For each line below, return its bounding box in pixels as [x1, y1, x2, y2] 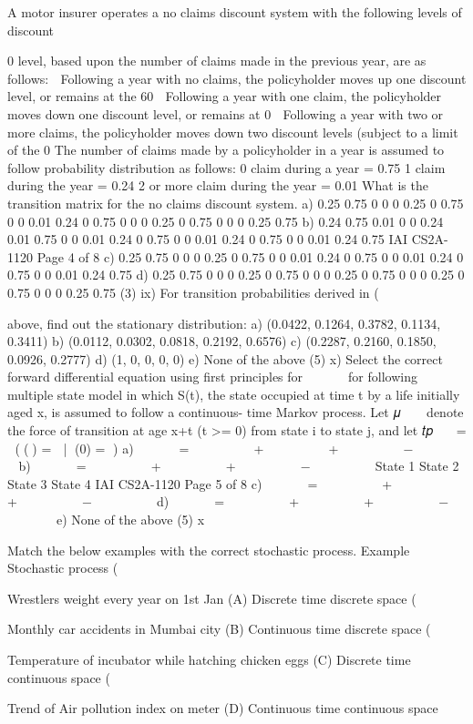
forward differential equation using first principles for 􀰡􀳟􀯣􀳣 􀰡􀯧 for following [7, 367, 417, 386]
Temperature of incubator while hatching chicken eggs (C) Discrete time [7, 650, 411, 668]
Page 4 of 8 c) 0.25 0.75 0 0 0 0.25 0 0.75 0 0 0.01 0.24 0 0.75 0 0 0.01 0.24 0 [36, 247, 464, 266]
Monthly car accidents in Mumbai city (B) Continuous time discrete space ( [7, 619, 431, 638]
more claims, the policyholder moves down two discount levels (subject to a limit [7, 122, 458, 141]
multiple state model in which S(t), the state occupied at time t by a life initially [7, 384, 460, 403]
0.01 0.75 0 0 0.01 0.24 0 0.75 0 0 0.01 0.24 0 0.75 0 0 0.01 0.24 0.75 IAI [7, 229, 407, 249]
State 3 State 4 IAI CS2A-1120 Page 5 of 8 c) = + [7, 474, 393, 493]
